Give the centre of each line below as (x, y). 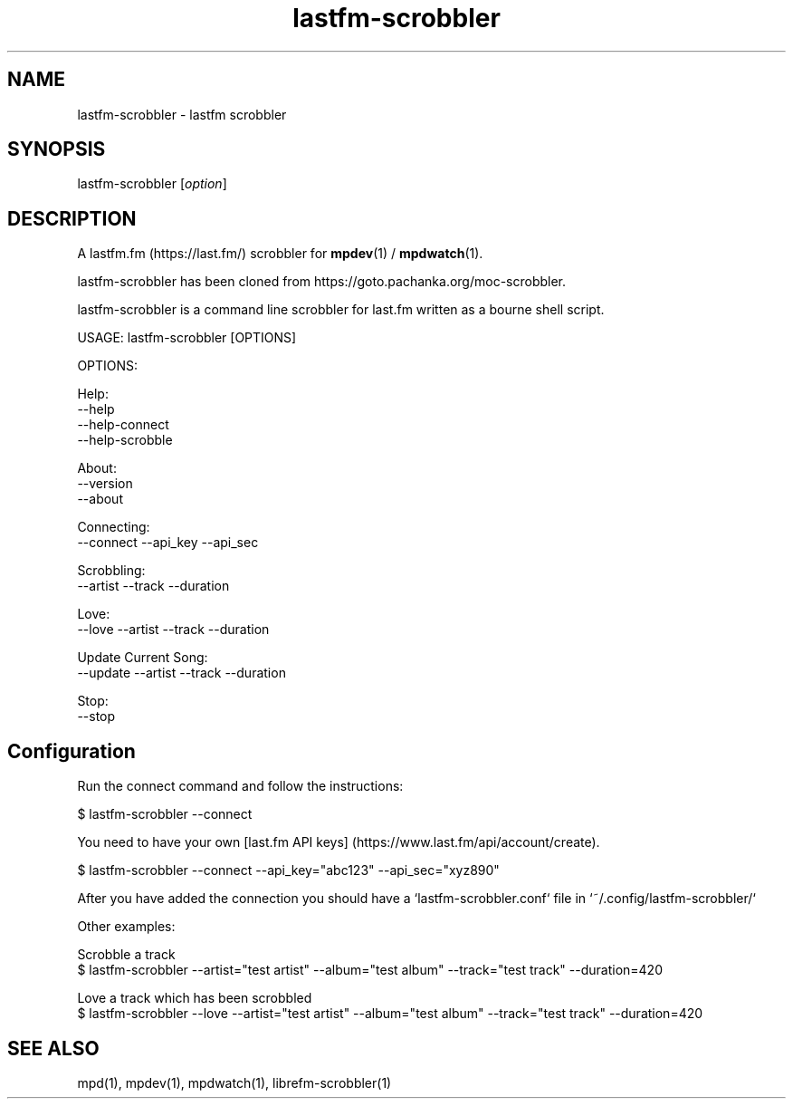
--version (105, 484)
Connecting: (114, 527)
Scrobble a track (126, 955)
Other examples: (126, 927)
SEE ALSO (53, 1048)
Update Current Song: (143, 658)
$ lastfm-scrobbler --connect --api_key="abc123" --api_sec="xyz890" (288, 870)
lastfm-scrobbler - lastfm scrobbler (182, 114)
